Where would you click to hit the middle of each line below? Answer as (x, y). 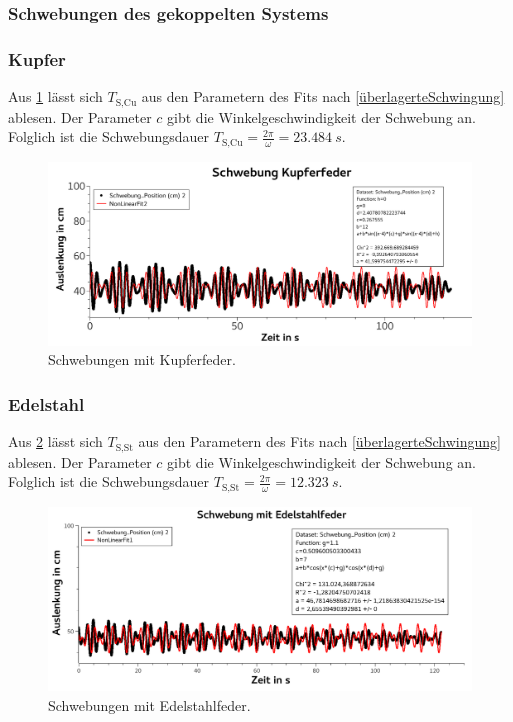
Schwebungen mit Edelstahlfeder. (149, 704)
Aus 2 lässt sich (55, 441)
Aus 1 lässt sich (55, 96)
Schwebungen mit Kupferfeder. (142, 359)
